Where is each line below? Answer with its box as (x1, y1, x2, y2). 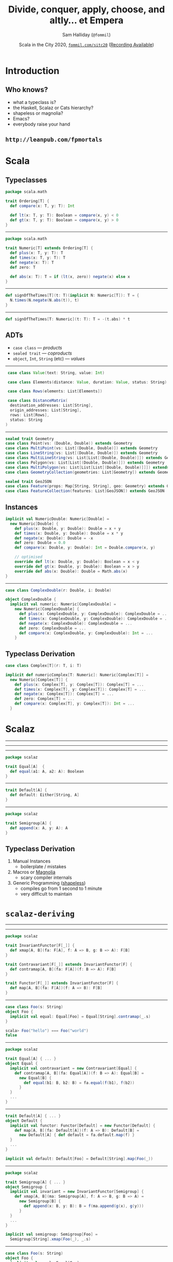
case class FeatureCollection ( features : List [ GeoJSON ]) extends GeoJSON (5, 488, 165, 494)
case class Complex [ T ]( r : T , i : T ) (5, 663, 82, 669)
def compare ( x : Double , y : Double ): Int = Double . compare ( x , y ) (14, 545, 155, 550)
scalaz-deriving (5, 909, 75, 919)
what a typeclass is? (12, 99, 57, 105)
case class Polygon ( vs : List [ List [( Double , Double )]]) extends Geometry (5, 460, 165, 465)
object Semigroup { (5, 1184, 47, 1189)
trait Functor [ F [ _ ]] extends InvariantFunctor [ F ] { (5, 980, 118, 986)
